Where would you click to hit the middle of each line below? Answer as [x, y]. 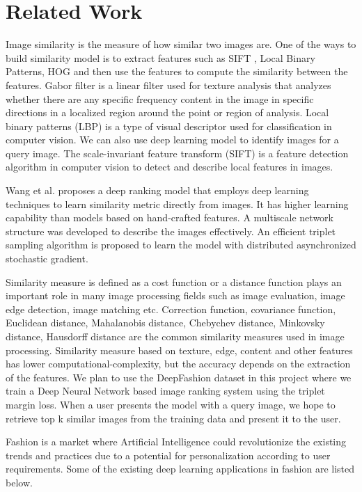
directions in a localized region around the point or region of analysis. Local [167, 112]
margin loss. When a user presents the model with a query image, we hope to [171, 404]
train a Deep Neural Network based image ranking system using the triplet [165, 391]
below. [19, 482]
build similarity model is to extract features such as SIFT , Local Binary [160, 57]
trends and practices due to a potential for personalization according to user [168, 455]
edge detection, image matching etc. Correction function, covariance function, [171, 309]
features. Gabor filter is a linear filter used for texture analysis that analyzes [168, 85]
